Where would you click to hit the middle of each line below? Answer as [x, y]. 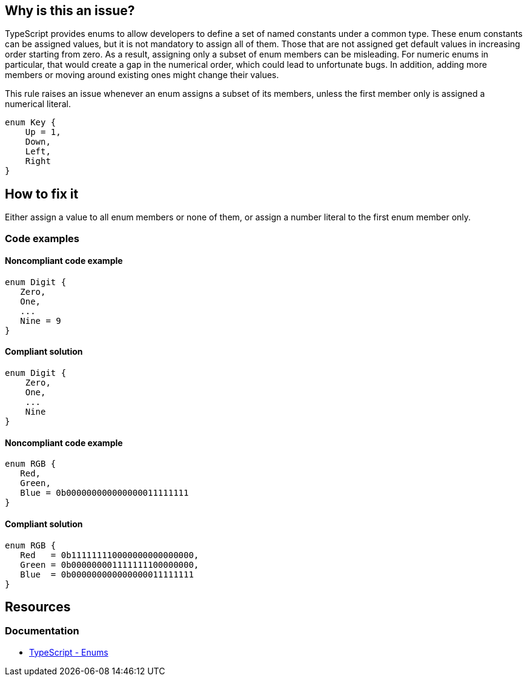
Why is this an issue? [70, 11]
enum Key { [31, 123]
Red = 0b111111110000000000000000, [110, 555]
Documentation [42, 631]
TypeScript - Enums [69, 652]
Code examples [42, 238]
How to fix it [42, 194]
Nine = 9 [41, 321]
